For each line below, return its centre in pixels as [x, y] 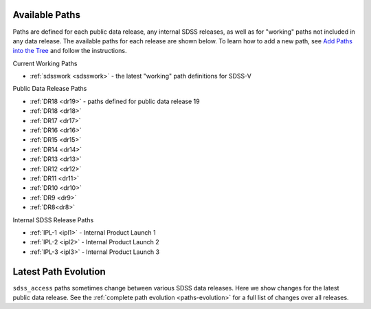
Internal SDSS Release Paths [53, 220]
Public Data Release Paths [50, 89]
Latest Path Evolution [59, 271]
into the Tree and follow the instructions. [70, 51]
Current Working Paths [45, 63]
